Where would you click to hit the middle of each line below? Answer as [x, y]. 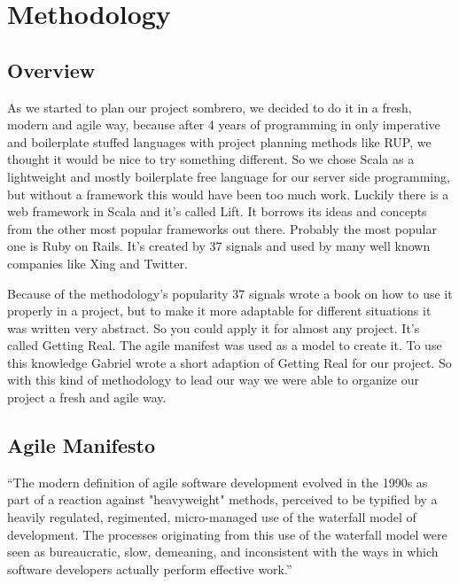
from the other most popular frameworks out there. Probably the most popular [222, 228]
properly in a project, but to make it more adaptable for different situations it [219, 311]
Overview [51, 70]
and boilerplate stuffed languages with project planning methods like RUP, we [219, 141]
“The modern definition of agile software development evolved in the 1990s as [218, 482]
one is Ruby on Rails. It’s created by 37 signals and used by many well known [219, 246]
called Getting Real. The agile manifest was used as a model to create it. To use [225, 345]
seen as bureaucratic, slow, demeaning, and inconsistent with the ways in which [223, 552]
